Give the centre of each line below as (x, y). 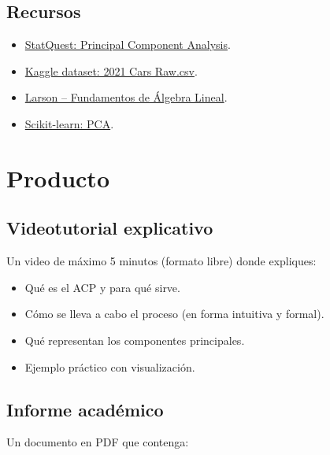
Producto (58, 178)
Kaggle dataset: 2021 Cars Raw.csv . (111, 70)
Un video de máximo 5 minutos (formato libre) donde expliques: (161, 261)
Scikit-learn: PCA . (69, 123)
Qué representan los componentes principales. (135, 340)
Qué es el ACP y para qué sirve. (102, 287)
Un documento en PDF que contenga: (98, 442)
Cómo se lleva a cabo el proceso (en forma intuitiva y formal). (174, 314)
